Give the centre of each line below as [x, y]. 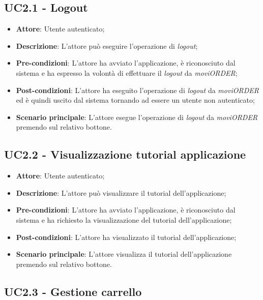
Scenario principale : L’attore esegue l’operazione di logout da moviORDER [137, 117]
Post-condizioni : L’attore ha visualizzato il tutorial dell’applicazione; [126, 237]
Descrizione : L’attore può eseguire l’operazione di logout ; [107, 46]
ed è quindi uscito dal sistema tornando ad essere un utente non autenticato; [135, 100]
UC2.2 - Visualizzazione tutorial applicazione [125, 154]
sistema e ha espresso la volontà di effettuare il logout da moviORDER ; [127, 72]
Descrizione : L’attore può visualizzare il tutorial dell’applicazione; [121, 192]
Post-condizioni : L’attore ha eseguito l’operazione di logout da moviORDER [137, 90]
